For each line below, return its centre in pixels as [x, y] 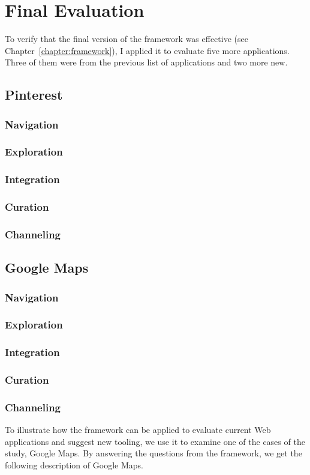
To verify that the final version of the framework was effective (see [127, 39]
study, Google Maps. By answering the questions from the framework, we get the [154, 453]
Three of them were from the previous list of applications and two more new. [146, 62]
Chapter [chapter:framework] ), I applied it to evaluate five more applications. [147, 50]
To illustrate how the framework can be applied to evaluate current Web [138, 430]
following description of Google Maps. [74, 465]
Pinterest [34, 95]
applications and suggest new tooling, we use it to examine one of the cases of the [155, 441]
